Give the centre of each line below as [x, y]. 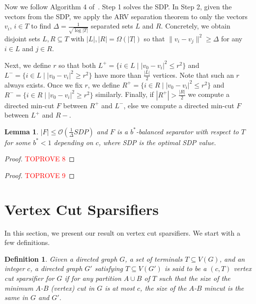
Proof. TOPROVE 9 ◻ [40, 175]
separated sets [112, 26]
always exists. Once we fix [43, 84]
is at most [120, 288]
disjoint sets [22, 38]
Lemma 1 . [22, 131]
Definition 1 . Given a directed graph [61, 258]
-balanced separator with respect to [187, 131]
